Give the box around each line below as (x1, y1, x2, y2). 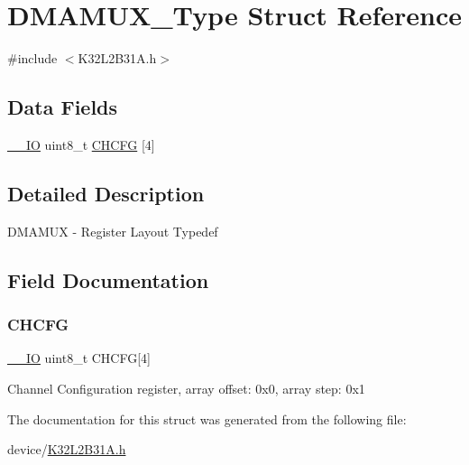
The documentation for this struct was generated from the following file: (7, 409, 407, 428)
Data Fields (7, 93, 118, 121)
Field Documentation (7, 265, 209, 293)
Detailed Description (7, 179, 205, 207)
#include (7, 49, 58, 68)
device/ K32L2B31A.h (7, 440, 126, 459)
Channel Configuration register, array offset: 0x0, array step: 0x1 (7, 378, 365, 397)
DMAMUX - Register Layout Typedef (7, 221, 218, 240)
